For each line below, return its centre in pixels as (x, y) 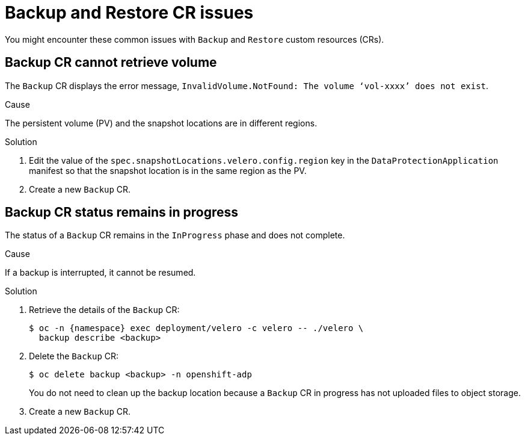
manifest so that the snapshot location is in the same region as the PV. (168, 170)
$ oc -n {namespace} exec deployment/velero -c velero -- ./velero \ (196, 328)
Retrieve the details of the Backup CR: (104, 310)
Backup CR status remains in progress (122, 212)
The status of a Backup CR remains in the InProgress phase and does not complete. (175, 235)
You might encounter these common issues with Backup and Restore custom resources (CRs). (195, 39)
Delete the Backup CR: (74, 356)
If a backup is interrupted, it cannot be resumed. (100, 273)
